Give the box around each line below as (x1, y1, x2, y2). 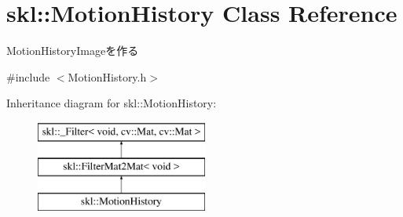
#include (6, 68, 50, 85)
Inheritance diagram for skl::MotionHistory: (6, 95, 217, 111)
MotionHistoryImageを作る (6, 42, 139, 59)
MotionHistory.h (68, 68, 147, 85)
